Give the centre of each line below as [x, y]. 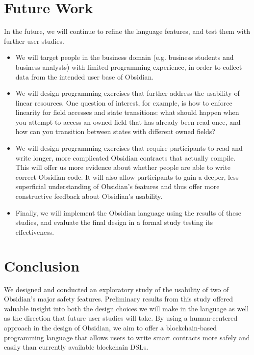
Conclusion [42, 265]
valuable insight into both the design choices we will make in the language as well [127, 308]
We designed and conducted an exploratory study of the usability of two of [116, 289]
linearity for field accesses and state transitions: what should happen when [127, 112]
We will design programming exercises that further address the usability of [127, 93]
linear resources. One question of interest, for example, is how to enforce [124, 102]
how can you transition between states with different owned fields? [115, 131]
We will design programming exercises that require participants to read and [129, 148]
